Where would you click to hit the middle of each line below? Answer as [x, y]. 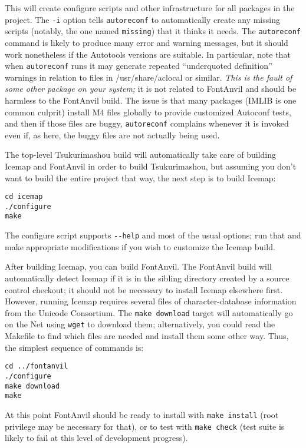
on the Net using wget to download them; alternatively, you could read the [140, 324]
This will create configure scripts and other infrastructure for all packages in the [150, 8]
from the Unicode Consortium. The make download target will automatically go [149, 312]
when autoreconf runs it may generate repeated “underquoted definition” [139, 66]
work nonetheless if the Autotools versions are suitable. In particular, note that [148, 54]
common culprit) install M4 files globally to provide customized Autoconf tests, [148, 112]
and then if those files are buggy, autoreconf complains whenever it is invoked [147, 123]
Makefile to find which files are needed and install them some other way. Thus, [147, 336]
